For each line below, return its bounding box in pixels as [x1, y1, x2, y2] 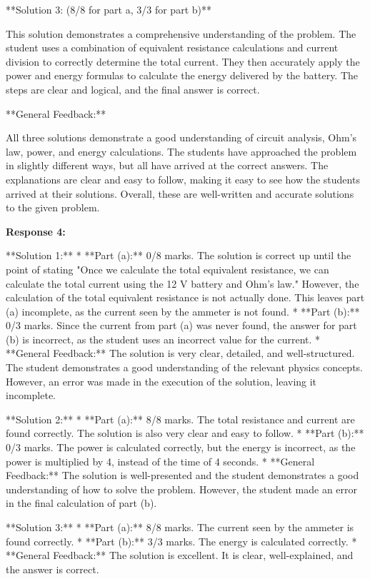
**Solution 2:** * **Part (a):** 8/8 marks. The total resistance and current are [6, 411, 355, 426]
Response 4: [6, 223, 66, 238]
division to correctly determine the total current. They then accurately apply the [6, 54, 360, 69]
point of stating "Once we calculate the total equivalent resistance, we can [6, 261, 329, 276]
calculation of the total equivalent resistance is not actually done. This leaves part [6, 290, 365, 305]
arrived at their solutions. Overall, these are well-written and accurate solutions [6, 186, 354, 201]
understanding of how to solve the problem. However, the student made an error [6, 481, 358, 496]
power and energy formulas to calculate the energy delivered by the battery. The [6, 68, 359, 83]
